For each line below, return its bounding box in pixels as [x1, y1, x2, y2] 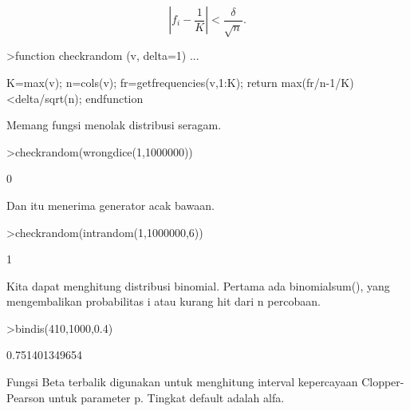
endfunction [85, 89, 144, 106]
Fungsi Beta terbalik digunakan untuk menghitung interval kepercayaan [6, 373, 358, 390]
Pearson [6, 389, 45, 405]
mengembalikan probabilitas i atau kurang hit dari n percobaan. [6, 293, 321, 310]
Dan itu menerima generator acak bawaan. [6, 196, 215, 213]
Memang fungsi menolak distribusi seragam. [6, 117, 222, 133]
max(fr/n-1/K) [281, 73, 354, 90]
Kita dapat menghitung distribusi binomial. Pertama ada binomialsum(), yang [6, 277, 390, 294]
